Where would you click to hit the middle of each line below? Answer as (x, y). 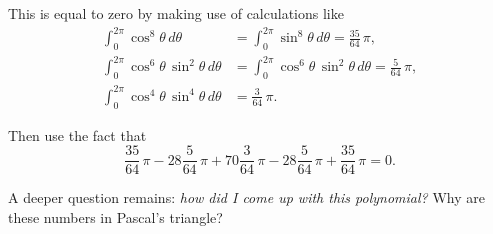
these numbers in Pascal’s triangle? (115, 216)
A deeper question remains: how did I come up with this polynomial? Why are (246, 197)
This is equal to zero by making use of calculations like (176, 13)
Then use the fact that (77, 134)
